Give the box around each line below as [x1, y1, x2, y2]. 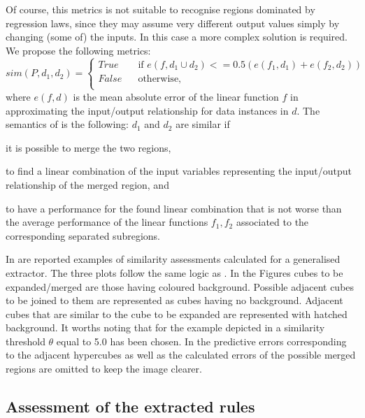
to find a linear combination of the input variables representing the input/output [6, 164, 352, 178]
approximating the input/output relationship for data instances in [6, 103, 289, 117]
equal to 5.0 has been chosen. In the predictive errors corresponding [56, 333, 347, 348]
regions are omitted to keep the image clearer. [6, 361, 202, 376]
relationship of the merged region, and [6, 177, 169, 192]
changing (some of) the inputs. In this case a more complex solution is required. [6, 29, 348, 44]
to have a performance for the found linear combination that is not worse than [6, 201, 342, 215]
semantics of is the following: [6, 117, 129, 131]
